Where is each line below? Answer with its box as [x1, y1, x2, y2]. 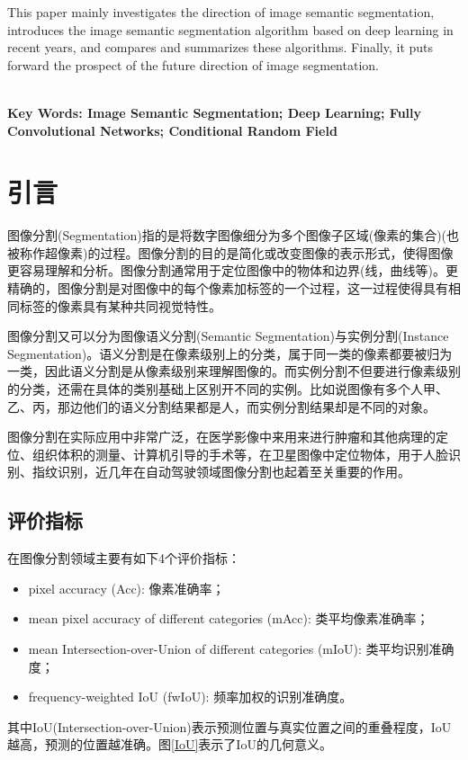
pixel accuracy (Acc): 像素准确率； [28, 578, 225, 597]
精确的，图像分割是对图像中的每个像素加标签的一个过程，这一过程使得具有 [7, 279, 448, 298]
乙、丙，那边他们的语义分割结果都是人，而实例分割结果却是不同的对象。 [7, 397, 436, 416]
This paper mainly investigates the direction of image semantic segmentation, [7, 3, 435, 21]
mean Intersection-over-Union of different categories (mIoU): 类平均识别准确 [28, 639, 454, 657]
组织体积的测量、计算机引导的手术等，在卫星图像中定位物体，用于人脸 [31, 444, 448, 463]
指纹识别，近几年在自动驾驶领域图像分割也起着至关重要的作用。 [31, 462, 410, 481]
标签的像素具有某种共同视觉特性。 [19, 296, 221, 315]
